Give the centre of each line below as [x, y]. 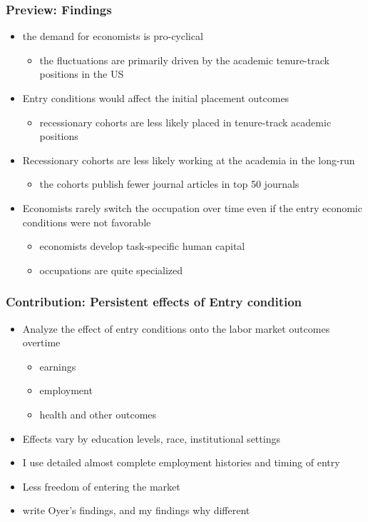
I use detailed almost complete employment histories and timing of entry [181, 462]
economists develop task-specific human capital [142, 246]
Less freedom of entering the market [101, 486]
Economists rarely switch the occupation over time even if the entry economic [192, 207]
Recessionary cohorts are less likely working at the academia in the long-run [189, 160]
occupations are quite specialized [111, 270]
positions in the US [82, 74]
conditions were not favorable [87, 222]
